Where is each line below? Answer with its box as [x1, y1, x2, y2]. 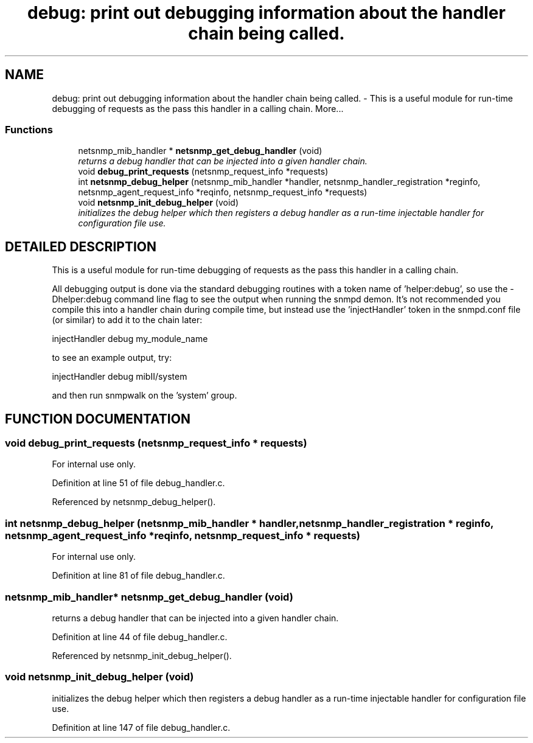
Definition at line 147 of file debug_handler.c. [52, 722, 231, 733]
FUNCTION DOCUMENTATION [5, 411, 190, 427]
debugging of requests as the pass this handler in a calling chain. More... [52, 103, 344, 114]
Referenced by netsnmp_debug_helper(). [52, 497, 216, 508]
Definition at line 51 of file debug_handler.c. [52, 478, 225, 489]
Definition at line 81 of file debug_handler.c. [52, 570, 225, 581]
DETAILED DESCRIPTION [5, 239, 157, 254]
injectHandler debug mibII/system [52, 371, 187, 382]
